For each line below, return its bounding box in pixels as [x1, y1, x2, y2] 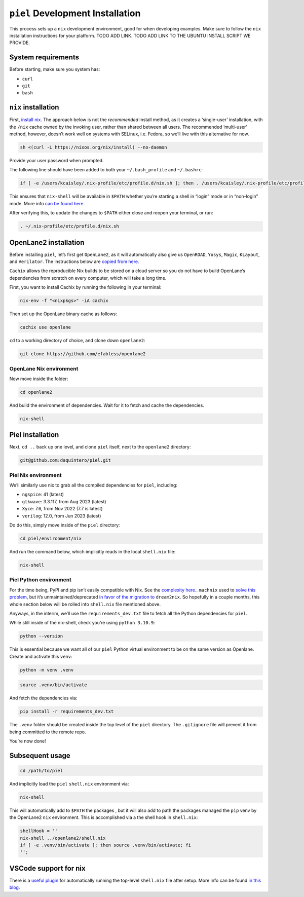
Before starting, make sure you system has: [9, 66, 100, 72]
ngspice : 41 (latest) [22, 492, 64, 498]
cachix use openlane [20, 324, 71, 330]
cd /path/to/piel [20, 768, 63, 773]
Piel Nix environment [9, 471, 62, 478]
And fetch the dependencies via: [9, 695, 78, 701]
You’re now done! [9, 738, 47, 744]
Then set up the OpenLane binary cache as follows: [9, 311, 118, 317]
